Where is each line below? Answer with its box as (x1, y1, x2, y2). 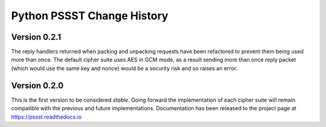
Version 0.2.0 (11, 80, 64, 90)
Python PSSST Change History (11, 9, 168, 22)
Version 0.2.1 (11, 32, 62, 42)
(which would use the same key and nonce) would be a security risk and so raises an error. (11, 64, 238, 72)
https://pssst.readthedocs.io (11, 113, 82, 120)
